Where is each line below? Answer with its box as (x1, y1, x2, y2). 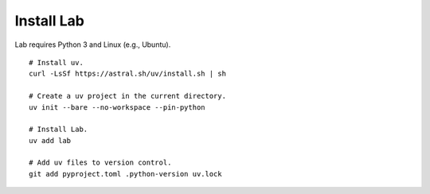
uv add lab (29, 136, 72, 145)
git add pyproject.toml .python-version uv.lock (29, 169, 222, 178)
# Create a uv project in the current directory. (29, 91, 227, 101)
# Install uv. (29, 58, 84, 67)
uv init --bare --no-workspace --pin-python (29, 103, 206, 111)
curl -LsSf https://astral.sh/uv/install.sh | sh (29, 69, 227, 79)
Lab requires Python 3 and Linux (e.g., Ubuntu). (14, 40, 171, 49)
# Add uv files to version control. (29, 158, 172, 167)
